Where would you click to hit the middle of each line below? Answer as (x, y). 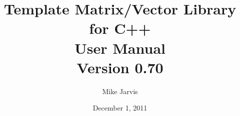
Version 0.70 (120, 67)
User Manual (120, 48)
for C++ (120, 28)
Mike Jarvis (120, 91)
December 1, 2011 (120, 108)
